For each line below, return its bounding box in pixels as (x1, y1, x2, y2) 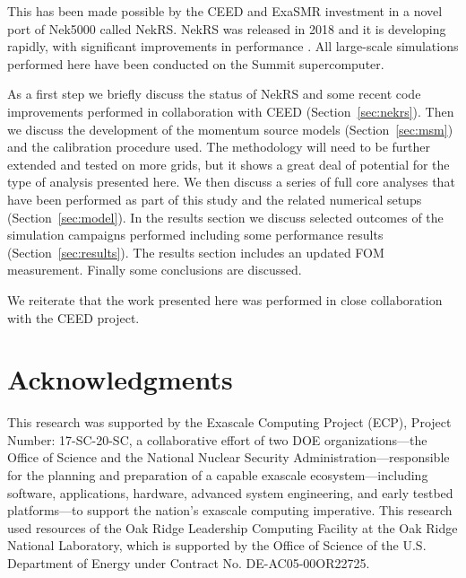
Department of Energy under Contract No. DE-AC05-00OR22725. (7, 553, 370, 572)
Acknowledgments (7, 361, 233, 398)
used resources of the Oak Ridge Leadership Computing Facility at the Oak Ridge (7, 518, 458, 537)
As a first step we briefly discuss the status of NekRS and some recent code (7, 84, 421, 103)
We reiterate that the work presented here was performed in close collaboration (7, 290, 443, 309)
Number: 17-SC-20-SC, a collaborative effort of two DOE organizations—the (7, 430, 427, 449)
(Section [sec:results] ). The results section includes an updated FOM (7, 242, 384, 261)
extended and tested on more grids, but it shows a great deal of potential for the (7, 154, 450, 173)
